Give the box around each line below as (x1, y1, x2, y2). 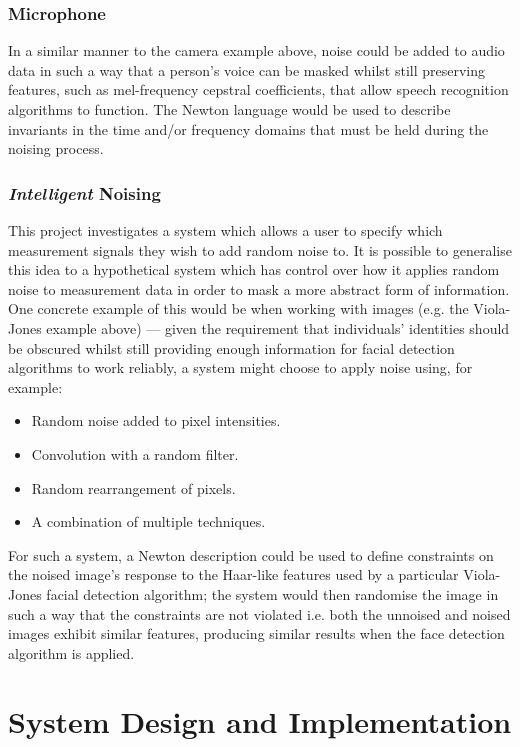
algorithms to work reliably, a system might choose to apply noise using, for (8, 357, 473, 378)
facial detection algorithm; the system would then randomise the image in (46, 583, 499, 604)
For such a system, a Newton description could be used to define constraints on (8, 544, 494, 565)
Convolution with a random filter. (31, 443, 239, 464)
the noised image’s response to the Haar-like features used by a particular (8, 564, 459, 585)
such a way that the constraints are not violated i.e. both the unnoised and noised (8, 603, 511, 624)
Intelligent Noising (8, 180, 161, 205)
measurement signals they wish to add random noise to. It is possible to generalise (8, 239, 512, 260)
